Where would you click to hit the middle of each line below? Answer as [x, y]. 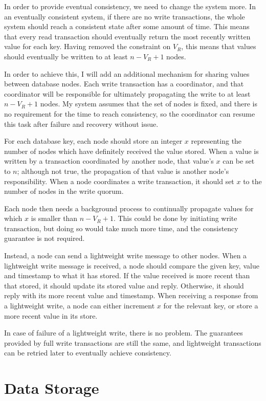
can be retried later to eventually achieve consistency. [88, 353]
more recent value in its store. [51, 315]
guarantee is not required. [45, 238]
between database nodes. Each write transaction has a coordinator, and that [124, 84]
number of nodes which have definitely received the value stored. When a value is [131, 151]
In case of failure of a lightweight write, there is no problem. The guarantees [124, 333]
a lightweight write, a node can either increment [80, 306]
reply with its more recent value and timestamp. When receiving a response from [131, 295]
